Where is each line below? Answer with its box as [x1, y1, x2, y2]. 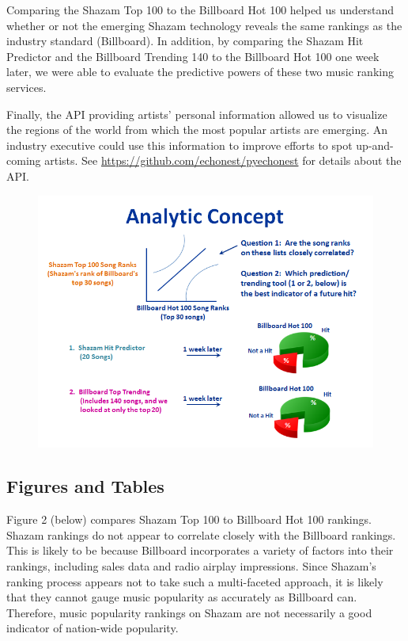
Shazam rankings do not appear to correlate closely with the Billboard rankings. [6, 526, 396, 543]
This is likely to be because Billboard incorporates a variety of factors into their [6, 542, 394, 559]
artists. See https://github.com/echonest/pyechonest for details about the [44, 152, 402, 169]
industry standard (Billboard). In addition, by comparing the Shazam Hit [6, 32, 364, 49]
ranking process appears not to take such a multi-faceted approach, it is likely [6, 573, 383, 589]
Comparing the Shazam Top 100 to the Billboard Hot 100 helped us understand [6, 2, 395, 17]
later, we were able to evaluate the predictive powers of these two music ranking [6, 63, 394, 80]
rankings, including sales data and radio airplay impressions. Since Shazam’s [6, 558, 376, 574]
